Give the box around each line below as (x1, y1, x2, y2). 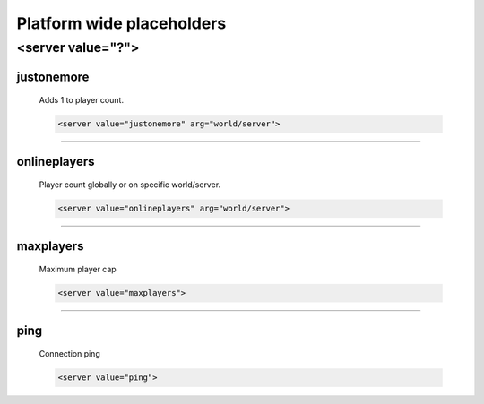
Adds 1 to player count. (39, 95, 125, 106)
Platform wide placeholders (16, 13, 227, 33)
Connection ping (39, 348, 100, 359)
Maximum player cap (39, 264, 117, 275)
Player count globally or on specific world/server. (39, 179, 221, 190)
